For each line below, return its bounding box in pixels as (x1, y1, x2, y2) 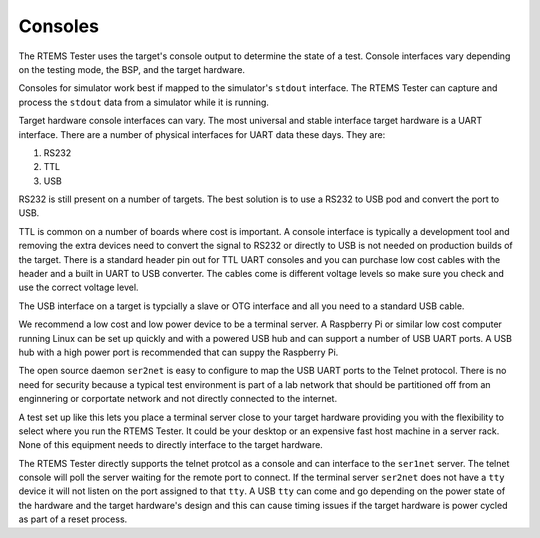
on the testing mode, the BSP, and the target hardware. (18, 63, 245, 75)
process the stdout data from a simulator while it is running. (18, 96, 270, 108)
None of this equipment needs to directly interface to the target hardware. (18, 439, 324, 451)
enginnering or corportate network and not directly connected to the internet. (18, 393, 338, 405)
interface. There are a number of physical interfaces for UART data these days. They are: (18, 128, 386, 140)
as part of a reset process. (18, 513, 128, 525)
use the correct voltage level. (18, 281, 139, 294)
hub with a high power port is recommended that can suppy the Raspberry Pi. (18, 346, 339, 358)
